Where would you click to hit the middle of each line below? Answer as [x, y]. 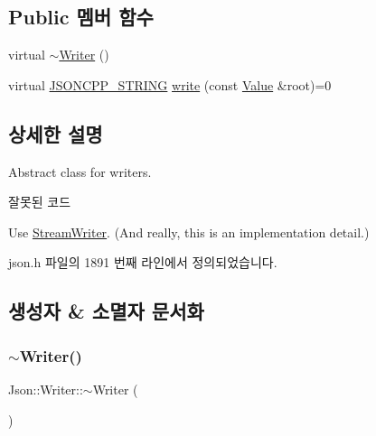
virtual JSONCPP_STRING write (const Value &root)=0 [170, 84]
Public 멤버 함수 [81, 17]
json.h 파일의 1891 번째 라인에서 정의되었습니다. [143, 262]
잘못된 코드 [40, 202]
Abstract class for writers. [80, 171]
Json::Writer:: [46, 389]
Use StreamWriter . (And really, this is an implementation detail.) [189, 232]
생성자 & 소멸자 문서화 [106, 311]
